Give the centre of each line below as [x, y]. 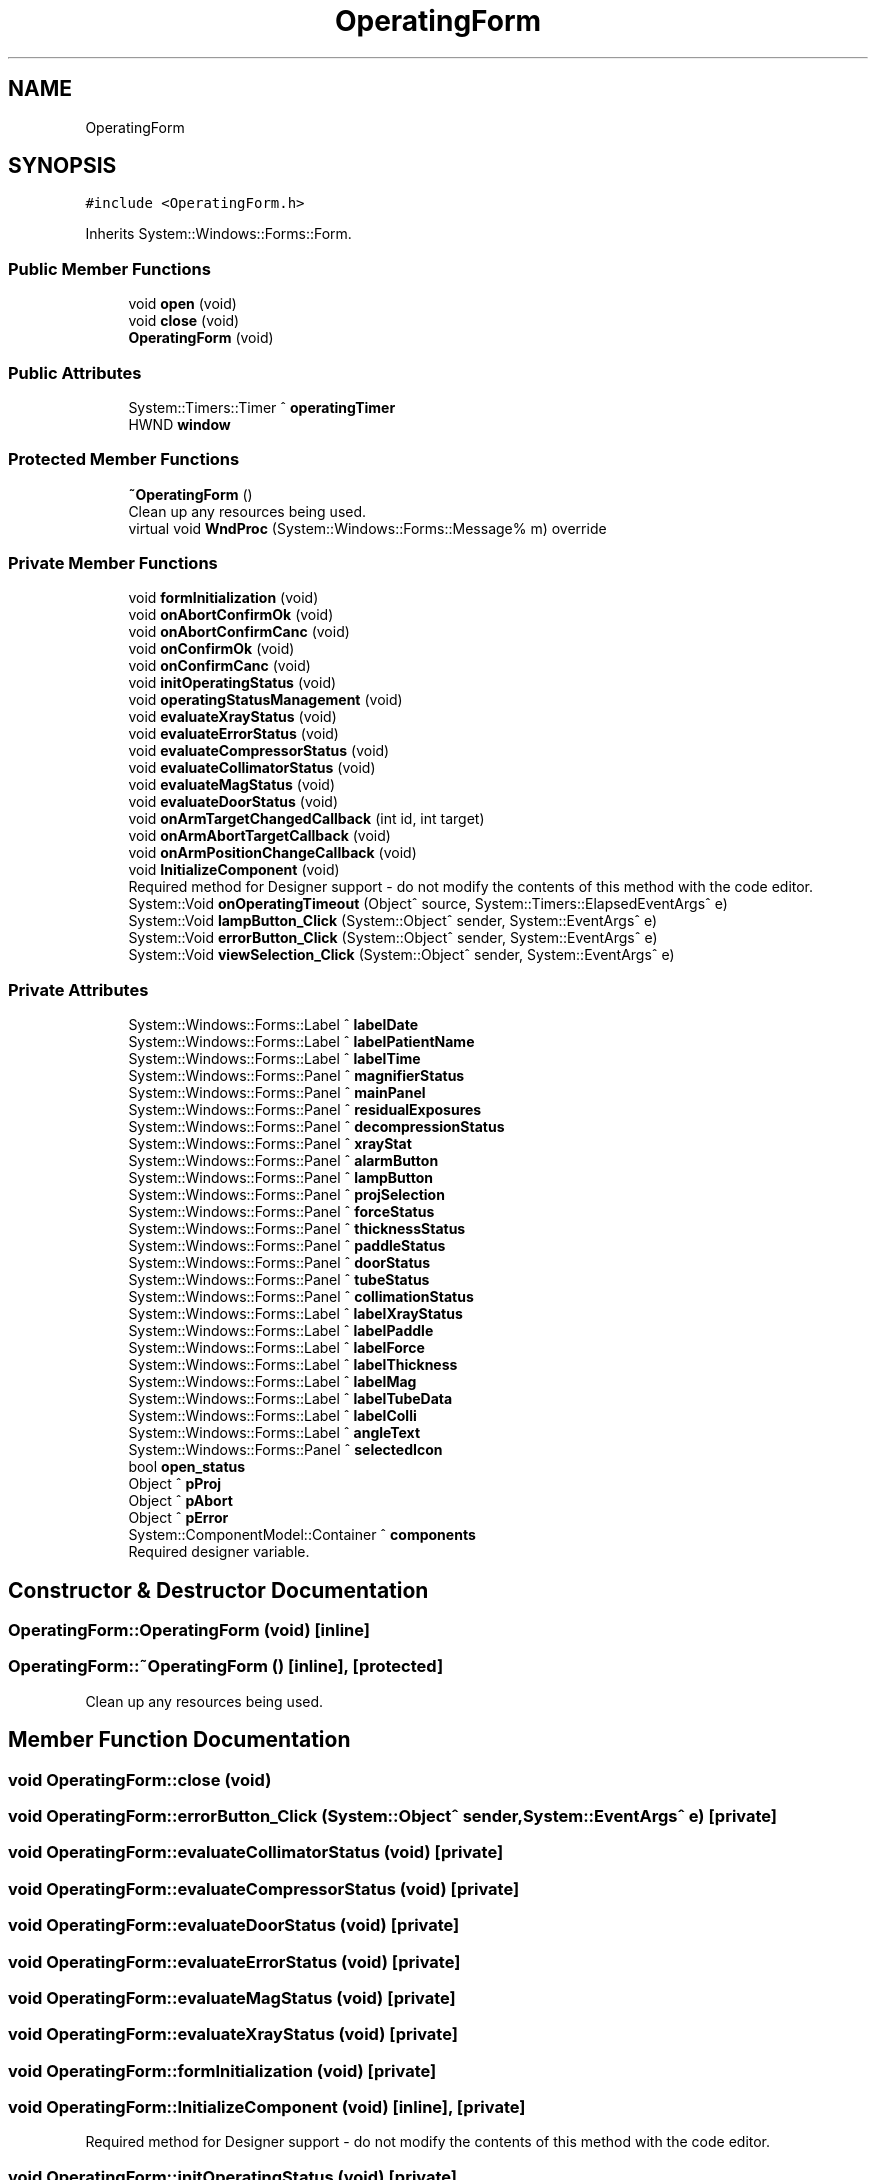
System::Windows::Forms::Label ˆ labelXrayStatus [295, 1314]
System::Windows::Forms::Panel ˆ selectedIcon [285, 1450]
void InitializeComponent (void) [234, 870]
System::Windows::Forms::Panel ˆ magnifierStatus [296, 1076]
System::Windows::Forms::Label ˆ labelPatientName [301, 1042]
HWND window [179, 424]
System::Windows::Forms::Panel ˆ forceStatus [281, 1212]
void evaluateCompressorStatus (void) [259, 751]
